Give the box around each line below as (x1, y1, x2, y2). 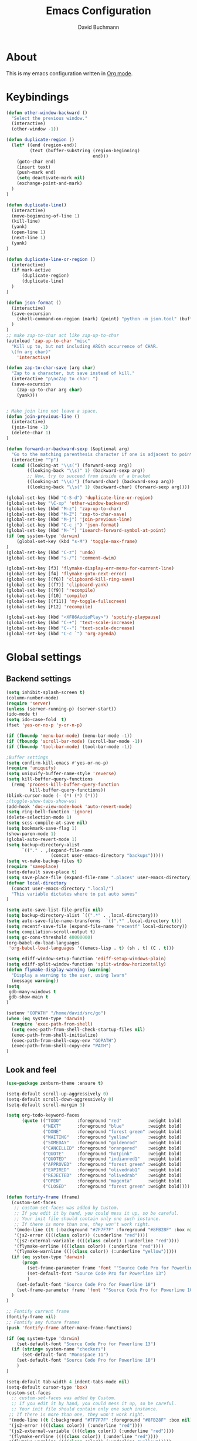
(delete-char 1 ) (11, 430, 51, 436)
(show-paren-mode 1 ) (6, 830, 57, 837)
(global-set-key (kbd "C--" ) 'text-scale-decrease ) (6, 625, 135, 631)
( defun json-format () (6, 300, 62, 306)
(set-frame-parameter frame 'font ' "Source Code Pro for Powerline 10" (16, 1287, 195, 1293)
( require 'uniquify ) (6, 765, 57, 771)
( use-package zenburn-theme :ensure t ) (6, 1080, 104, 1086)
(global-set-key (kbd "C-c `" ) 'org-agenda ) (6, 631, 117, 636)
